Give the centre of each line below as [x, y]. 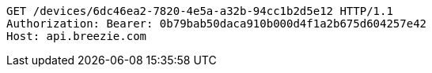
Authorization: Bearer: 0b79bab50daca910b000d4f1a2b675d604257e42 [217, 24]
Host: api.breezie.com [77, 36]
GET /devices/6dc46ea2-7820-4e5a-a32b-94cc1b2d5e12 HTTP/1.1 [200, 11]
